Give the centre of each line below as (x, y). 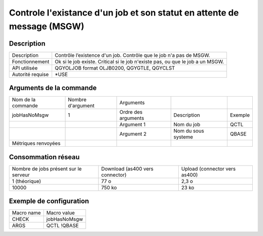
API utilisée (25, 68)
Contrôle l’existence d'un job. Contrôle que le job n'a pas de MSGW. (132, 55)
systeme (183, 137)
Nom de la (24, 100)
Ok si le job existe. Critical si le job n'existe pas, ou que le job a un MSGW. (139, 62)
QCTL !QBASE (63, 226)
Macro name (26, 213)
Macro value (61, 213)
